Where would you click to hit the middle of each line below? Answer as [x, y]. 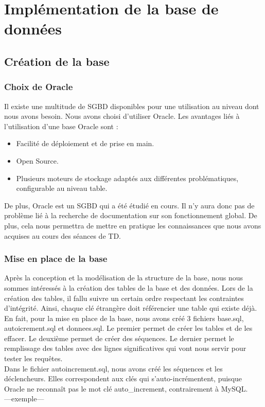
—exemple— [24, 399]
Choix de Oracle [39, 87]
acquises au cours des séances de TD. [63, 235]
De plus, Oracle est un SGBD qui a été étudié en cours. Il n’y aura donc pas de [129, 205]
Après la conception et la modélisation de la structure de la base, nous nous [124, 278]
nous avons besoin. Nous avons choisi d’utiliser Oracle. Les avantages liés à [122, 116]
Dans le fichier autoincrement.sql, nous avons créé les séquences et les [113, 368]
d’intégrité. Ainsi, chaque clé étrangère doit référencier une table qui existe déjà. [131, 308]
